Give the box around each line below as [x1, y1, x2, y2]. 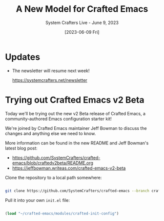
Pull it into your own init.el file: [5, 197, 70, 203]
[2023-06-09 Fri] [64, 29, 100, 35]
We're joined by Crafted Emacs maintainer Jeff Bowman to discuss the [5, 125, 147, 131]
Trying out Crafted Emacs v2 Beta [5, 94, 145, 105]
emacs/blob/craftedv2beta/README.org [12, 160, 94, 166]
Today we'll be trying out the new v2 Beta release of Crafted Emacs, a [5, 110, 145, 116]
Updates [5, 51, 41, 62]
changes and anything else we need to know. [5, 130, 96, 136]
